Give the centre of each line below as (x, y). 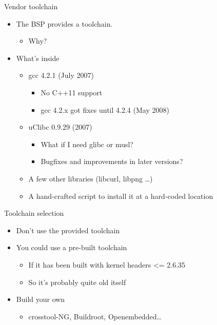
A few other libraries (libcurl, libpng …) (91, 178)
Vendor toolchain (31, 6)
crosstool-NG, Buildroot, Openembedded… (95, 316)
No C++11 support (72, 92)
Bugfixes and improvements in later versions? (112, 161)
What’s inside (38, 58)
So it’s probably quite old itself (77, 282)
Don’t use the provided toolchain (68, 230)
